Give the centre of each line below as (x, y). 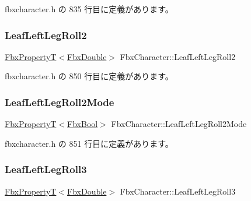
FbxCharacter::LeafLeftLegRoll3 (178, 191)
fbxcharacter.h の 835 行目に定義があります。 (89, 9)
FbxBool (83, 124)
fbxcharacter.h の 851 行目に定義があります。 (89, 143)
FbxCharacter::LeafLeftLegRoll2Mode (179, 124)
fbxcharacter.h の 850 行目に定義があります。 (89, 76)
